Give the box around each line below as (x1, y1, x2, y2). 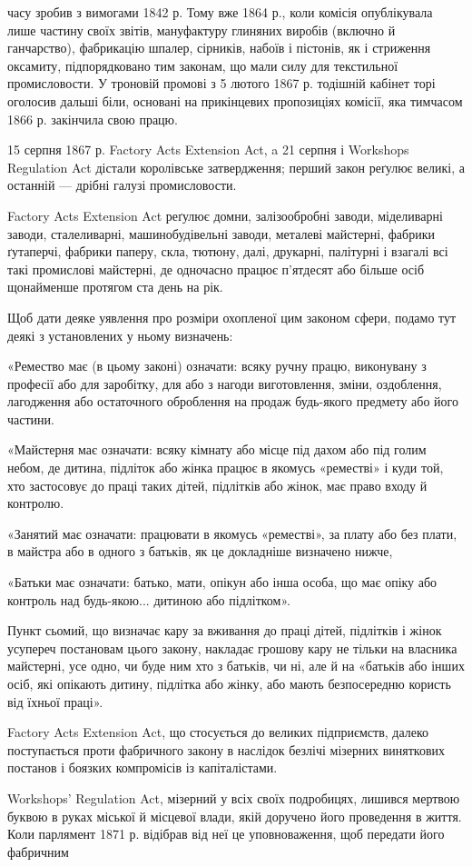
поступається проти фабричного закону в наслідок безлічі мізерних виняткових (7, 740, 446, 759)
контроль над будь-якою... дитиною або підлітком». (7, 590, 290, 609)
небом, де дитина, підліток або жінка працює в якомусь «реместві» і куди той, (7, 458, 444, 477)
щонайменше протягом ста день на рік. (7, 277, 223, 296)
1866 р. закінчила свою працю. (7, 109, 178, 128)
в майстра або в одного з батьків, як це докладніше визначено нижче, (7, 542, 393, 561)
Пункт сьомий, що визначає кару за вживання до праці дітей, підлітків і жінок (7, 621, 442, 640)
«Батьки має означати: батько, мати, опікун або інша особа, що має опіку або (7, 573, 438, 592)
